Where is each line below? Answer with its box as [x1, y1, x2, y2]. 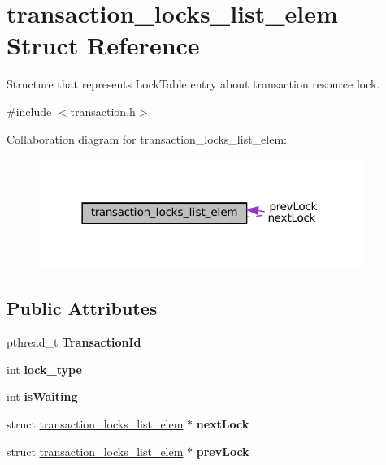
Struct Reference [7, 28, 200, 62]
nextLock [196, 415, 249, 432]
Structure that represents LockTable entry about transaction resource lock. [7, 75, 380, 93]
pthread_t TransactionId [7, 334, 141, 351]
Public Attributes [7, 295, 158, 321]
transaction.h [70, 102, 136, 119]
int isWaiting [7, 388, 78, 405]
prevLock [196, 442, 249, 459]
